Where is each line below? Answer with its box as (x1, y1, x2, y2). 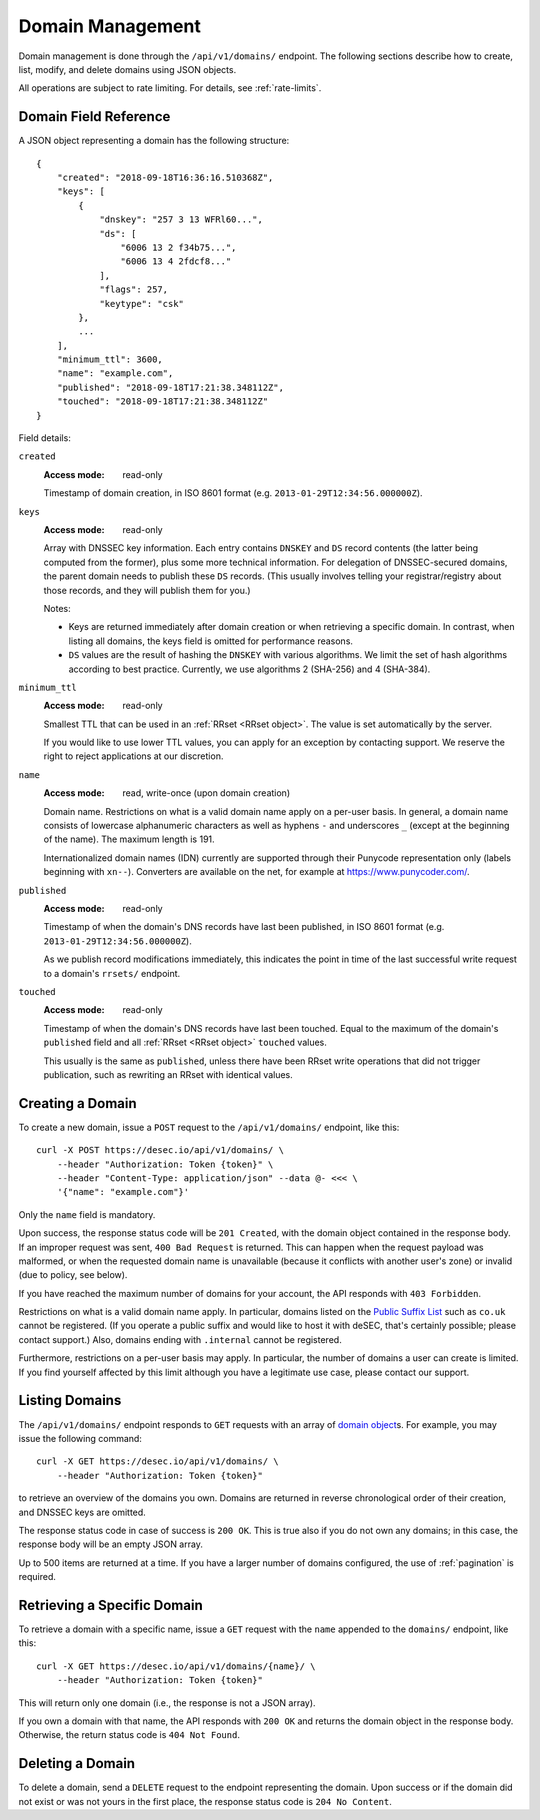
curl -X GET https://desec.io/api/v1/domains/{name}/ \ (36, 1660, 316, 1672)
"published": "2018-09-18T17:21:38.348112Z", (56, 381, 285, 393)
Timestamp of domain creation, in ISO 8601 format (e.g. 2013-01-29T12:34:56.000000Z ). (43, 487, 424, 499)
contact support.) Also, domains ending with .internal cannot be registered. (18, 1333, 342, 1345)
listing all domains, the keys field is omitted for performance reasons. (68, 635, 354, 647)
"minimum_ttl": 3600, (56, 354, 164, 365)
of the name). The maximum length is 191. (43, 833, 215, 845)
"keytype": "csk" (99, 298, 185, 309)
